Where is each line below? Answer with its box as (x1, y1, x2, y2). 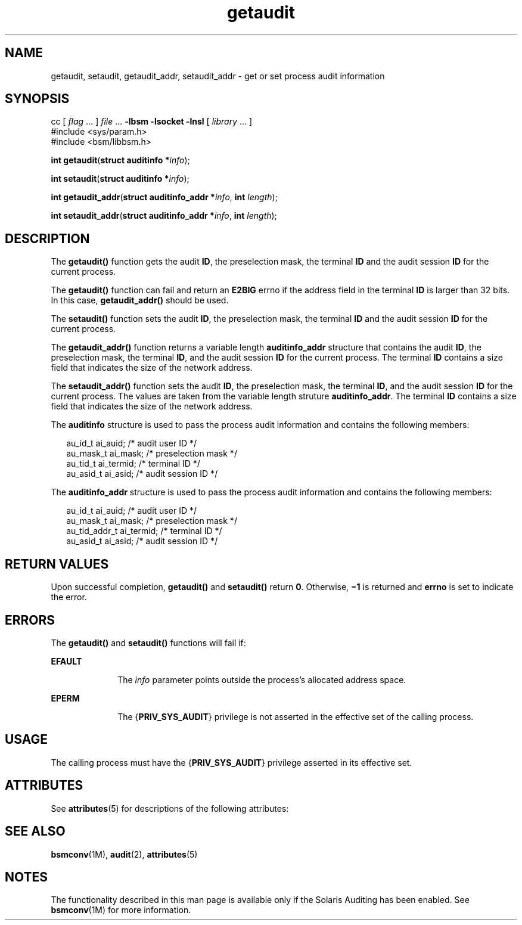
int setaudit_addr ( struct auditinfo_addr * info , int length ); (51, 210, 277, 221)
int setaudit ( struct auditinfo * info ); (51, 173, 189, 184)
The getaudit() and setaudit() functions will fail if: (51, 637, 246, 648)
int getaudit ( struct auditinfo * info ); (51, 155, 190, 166)
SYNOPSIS (5, 91, 70, 107)
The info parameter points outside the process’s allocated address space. (117, 674, 406, 685)
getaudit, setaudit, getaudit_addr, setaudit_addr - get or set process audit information (51, 70, 385, 81)
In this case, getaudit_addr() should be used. (51, 295, 229, 306)
